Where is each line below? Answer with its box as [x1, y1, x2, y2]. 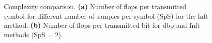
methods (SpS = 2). [4, 29, 63, 39]
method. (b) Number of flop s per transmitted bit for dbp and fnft [4, 20, 200, 30]
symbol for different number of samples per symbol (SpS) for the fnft [4, 11, 209, 21]
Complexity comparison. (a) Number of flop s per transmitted [4, 1, 186, 11]
